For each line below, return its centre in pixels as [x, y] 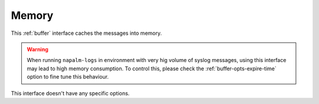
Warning [38, 49]
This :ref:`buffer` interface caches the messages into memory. [86, 33]
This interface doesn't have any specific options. [70, 93]
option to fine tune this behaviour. [68, 77]
